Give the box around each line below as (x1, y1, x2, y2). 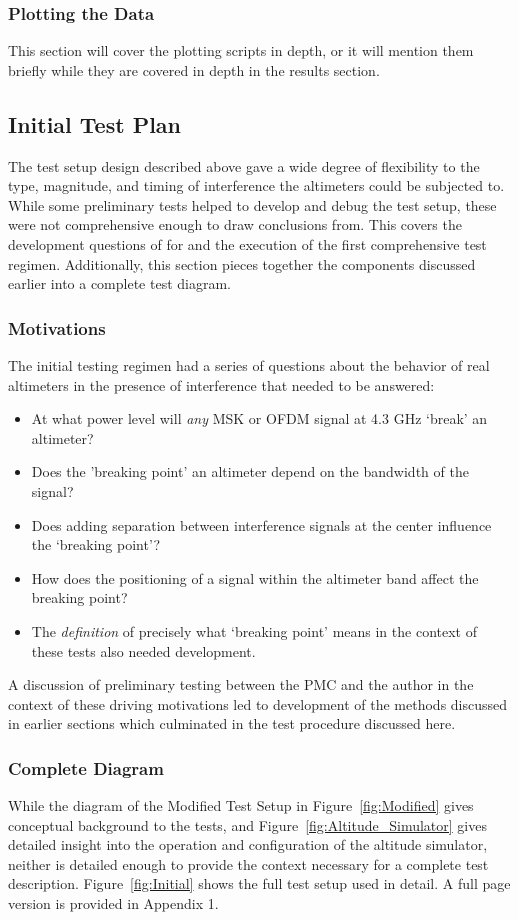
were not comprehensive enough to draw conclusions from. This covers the (8, 214, 462, 235)
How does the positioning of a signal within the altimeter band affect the (31, 567, 479, 588)
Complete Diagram (8, 755, 164, 780)
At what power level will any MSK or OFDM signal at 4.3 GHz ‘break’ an (31, 408, 488, 429)
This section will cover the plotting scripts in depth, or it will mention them (8, 40, 474, 61)
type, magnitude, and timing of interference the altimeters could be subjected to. (8, 175, 505, 196)
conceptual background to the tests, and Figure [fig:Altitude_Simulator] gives (8, 814, 487, 835)
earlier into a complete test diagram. (8, 273, 232, 294)
